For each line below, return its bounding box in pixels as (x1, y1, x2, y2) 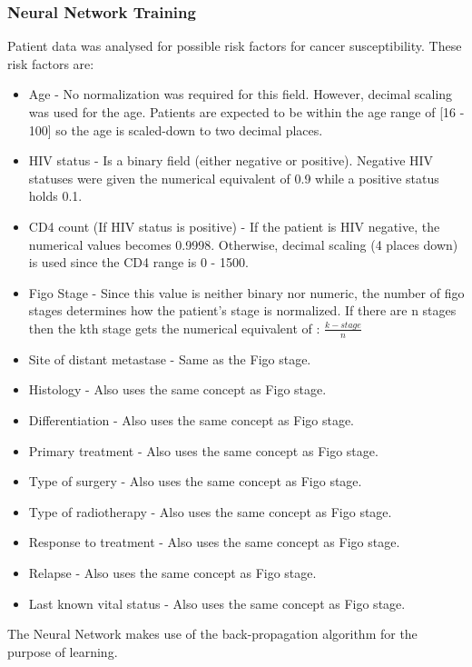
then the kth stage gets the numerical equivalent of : (28, 318, 320, 337)
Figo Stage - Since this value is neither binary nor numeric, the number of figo (28, 283, 465, 302)
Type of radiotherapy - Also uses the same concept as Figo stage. (28, 502, 392, 521)
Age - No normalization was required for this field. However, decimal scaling (28, 85, 453, 104)
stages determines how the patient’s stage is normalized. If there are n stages (28, 301, 457, 320)
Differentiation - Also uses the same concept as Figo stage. (28, 410, 354, 429)
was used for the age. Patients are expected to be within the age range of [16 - (28, 103, 465, 121)
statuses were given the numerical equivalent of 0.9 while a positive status (28, 168, 439, 187)
